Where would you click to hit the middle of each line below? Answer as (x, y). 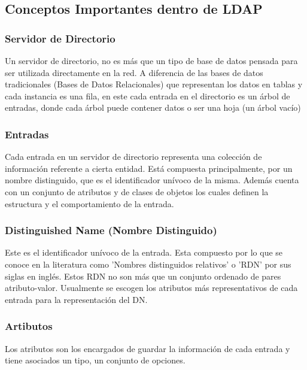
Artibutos (29, 326)
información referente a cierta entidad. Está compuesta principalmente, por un (149, 168)
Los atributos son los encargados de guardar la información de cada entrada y (148, 348)
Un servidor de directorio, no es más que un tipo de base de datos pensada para (151, 60)
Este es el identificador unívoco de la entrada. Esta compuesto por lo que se (144, 252)
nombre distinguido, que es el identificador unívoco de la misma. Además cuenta (152, 180)
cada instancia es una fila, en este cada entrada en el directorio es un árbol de (148, 95)
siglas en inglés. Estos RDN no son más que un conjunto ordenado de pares (143, 276)
